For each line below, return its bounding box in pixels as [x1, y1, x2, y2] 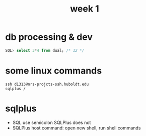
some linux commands [5, 65, 102, 76]
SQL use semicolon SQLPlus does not [12, 119, 91, 125]
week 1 [70, 3, 99, 15]
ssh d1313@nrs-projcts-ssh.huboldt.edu [5, 82, 89, 87]
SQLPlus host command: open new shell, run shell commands [12, 124, 141, 131]
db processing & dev [5, 31, 93, 43]
